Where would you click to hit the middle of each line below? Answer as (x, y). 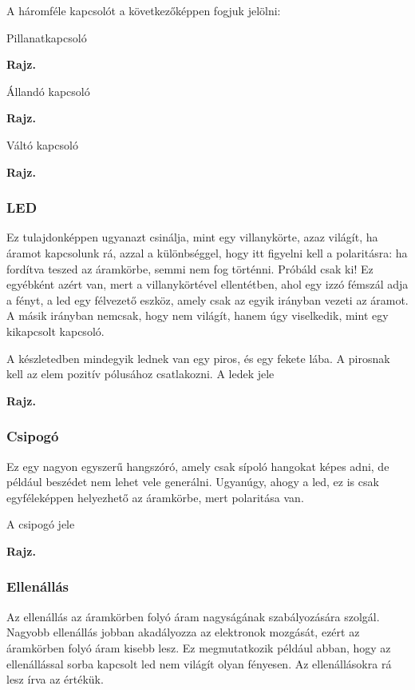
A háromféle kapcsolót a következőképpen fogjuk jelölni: (144, 10)
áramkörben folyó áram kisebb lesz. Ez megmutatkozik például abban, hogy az (199, 647)
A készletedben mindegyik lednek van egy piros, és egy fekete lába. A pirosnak (198, 358)
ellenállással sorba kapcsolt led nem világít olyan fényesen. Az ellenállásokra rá (199, 663)
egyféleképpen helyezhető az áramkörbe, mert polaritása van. (155, 497)
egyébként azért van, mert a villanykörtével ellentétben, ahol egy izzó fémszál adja (207, 284)
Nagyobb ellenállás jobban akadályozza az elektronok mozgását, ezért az (183, 632)
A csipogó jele (41, 524)
